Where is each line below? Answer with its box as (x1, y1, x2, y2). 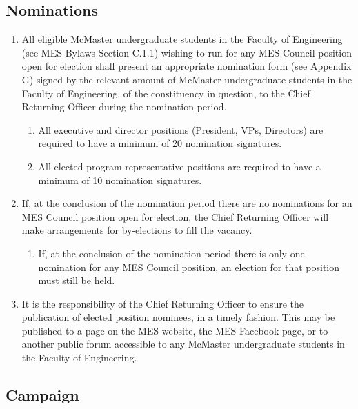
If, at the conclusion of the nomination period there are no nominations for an (21, 196, 352, 210)
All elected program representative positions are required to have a (38, 159, 321, 173)
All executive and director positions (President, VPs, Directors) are (38, 122, 324, 137)
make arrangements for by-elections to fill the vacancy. (21, 223, 252, 237)
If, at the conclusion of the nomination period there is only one (38, 246, 305, 260)
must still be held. (38, 273, 115, 288)
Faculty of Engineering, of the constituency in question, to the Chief (21, 86, 310, 100)
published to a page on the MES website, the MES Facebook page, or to (21, 323, 328, 337)
